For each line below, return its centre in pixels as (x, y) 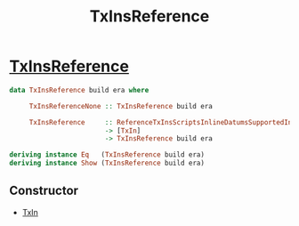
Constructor (44, 191)
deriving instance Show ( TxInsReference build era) (107, 163)
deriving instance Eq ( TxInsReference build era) (107, 155)
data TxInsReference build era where (79, 90)
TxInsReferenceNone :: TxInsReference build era (121, 106)
